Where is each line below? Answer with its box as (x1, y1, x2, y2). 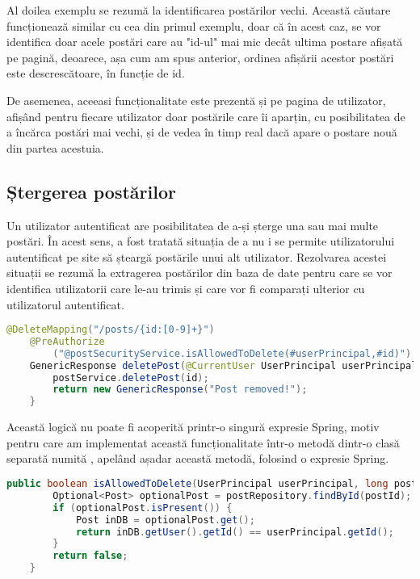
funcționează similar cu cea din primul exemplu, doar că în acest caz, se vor (6, 17, 381, 34)
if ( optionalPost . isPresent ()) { (52, 501, 233, 514)
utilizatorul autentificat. (6, 296, 124, 313)
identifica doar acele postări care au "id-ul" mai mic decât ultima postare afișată (6, 33, 403, 50)
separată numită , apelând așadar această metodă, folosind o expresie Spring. (6, 450, 389, 467)
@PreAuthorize (29, 335, 105, 347)
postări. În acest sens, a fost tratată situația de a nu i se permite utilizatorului (6, 233, 395, 250)
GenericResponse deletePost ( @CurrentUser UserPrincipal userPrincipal (29, 359, 418, 371)
